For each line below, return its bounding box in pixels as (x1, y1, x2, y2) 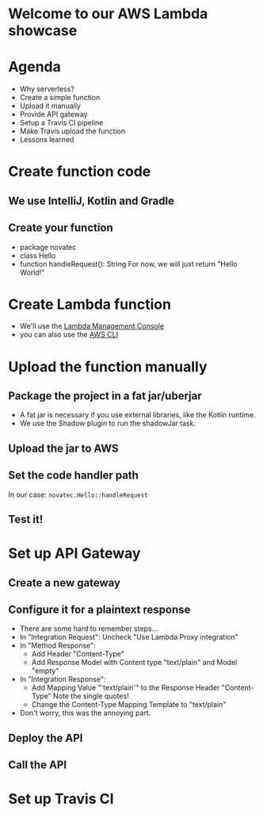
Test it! (8, 513, 44, 526)
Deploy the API (8, 731, 83, 744)
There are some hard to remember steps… (19, 624, 158, 633)
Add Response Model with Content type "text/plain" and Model (31, 658, 238, 667)
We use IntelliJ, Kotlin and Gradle (8, 194, 174, 207)
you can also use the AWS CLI (19, 330, 119, 340)
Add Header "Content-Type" (31, 649, 124, 659)
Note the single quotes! (52, 691, 129, 701)
